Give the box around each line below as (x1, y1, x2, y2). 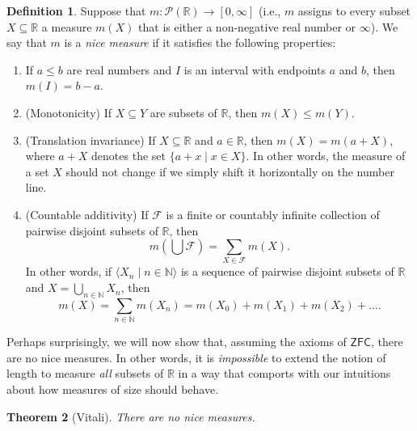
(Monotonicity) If (25, 104, 112, 120)
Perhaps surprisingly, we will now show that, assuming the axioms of (6, 333, 347, 350)
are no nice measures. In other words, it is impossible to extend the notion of (6, 349, 386, 366)
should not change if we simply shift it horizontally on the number (65, 163, 394, 180)
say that (6, 34, 47, 51)
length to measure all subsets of (6, 365, 164, 382)
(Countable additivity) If (25, 205, 149, 222)
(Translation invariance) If (25, 131, 156, 148)
